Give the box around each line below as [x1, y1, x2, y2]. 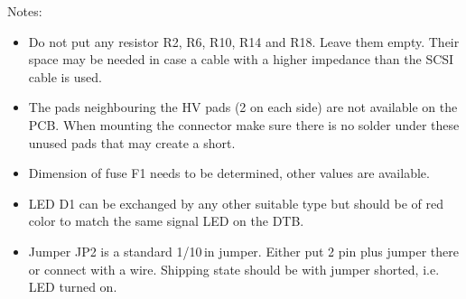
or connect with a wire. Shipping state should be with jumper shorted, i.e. [28, 259, 440, 278]
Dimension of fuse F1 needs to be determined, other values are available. [28, 164, 430, 182]
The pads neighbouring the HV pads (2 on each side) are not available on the [28, 98, 458, 117]
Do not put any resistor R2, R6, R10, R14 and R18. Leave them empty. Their [28, 32, 460, 51]
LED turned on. [28, 277, 117, 296]
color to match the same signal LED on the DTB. [28, 211, 304, 230]
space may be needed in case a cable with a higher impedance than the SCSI [28, 50, 454, 69]
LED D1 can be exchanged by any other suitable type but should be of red [28, 193, 443, 212]
